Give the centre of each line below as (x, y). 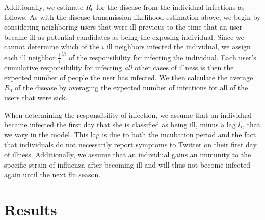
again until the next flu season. (52, 174)
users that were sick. (36, 98)
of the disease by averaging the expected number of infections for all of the (131, 87)
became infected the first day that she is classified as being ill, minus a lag (120, 125)
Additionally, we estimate (44, 7)
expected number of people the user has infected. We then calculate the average (129, 77)
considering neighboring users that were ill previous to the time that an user (123, 27)
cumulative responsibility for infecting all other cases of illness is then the (119, 67)
